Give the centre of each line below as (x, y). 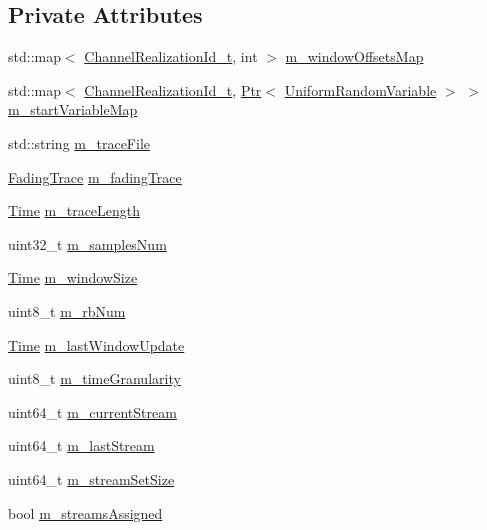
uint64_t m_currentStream (92, 411)
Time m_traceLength (74, 210)
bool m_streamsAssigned (85, 512)
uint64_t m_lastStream (81, 445)
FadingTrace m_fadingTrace (95, 176)
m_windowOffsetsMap (354, 56)
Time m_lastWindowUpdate (96, 344)
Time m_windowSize (73, 277)
